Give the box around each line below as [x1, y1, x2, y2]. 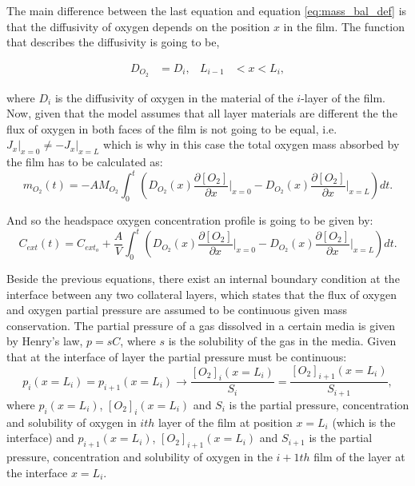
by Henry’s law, [6, 333, 83, 349]
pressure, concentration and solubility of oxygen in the [6, 448, 273, 465]
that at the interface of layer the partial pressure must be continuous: [6, 349, 347, 364]
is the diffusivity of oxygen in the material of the [54, 89, 293, 106]
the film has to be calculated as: [6, 153, 163, 170]
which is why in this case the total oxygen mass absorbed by [103, 136, 400, 153]
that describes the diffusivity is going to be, [6, 34, 220, 50]
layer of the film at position [158, 413, 293, 430]
